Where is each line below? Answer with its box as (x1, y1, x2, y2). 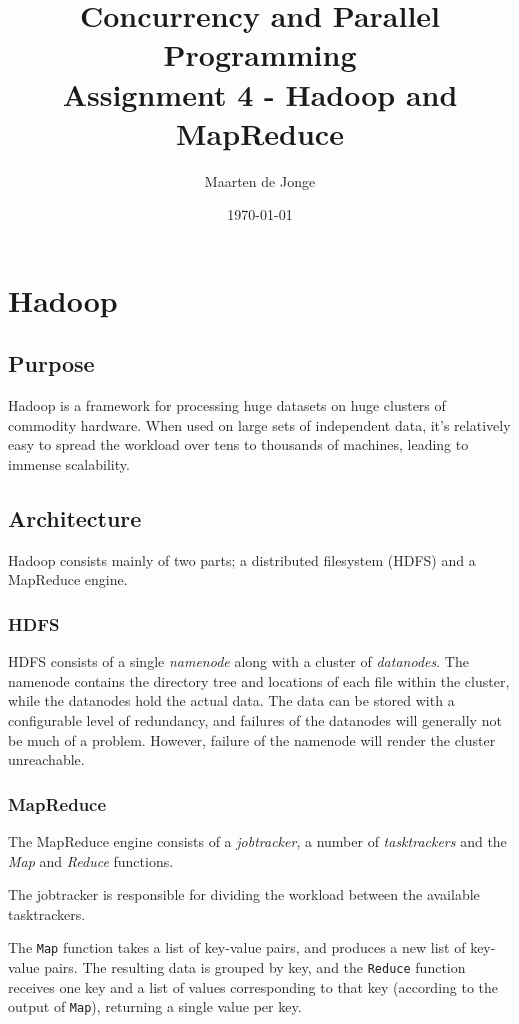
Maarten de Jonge (204, 170, 316, 191)
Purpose (8, 348, 95, 379)
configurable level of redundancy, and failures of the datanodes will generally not (8, 710, 502, 731)
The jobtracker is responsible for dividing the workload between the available (8, 884, 480, 905)
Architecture (8, 503, 142, 534)
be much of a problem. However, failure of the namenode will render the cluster (8, 729, 496, 750)
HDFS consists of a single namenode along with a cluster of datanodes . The (8, 651, 469, 672)
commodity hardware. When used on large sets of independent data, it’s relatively (8, 414, 511, 435)
